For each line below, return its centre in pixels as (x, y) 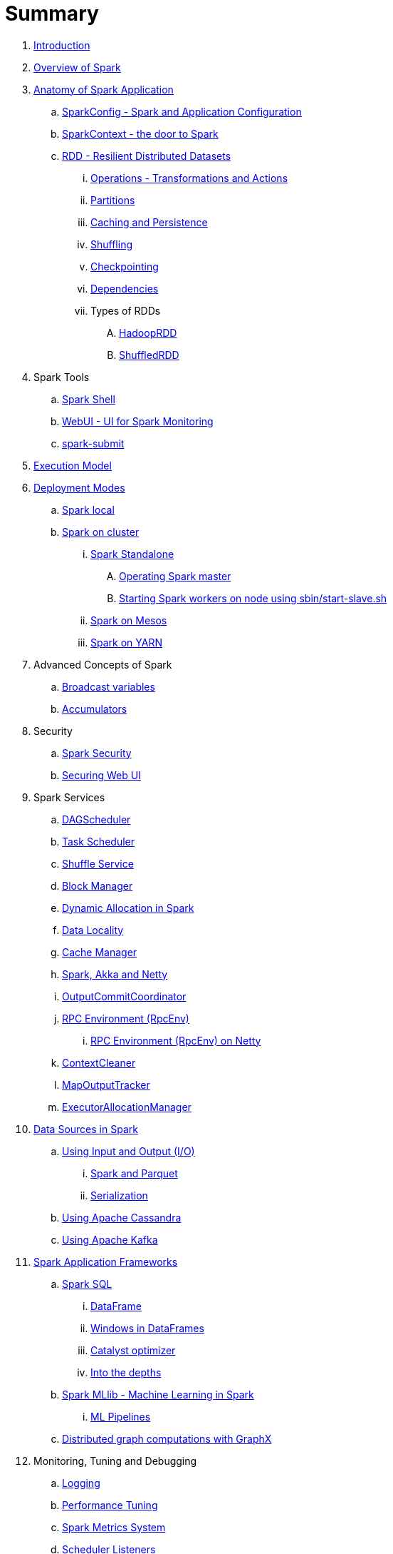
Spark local (88, 509)
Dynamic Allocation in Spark (128, 908)
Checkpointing (125, 266)
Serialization (119, 1195)
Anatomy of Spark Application (104, 89)
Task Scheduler (98, 841)
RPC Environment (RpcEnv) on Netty (176, 1040)
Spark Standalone (132, 554)
